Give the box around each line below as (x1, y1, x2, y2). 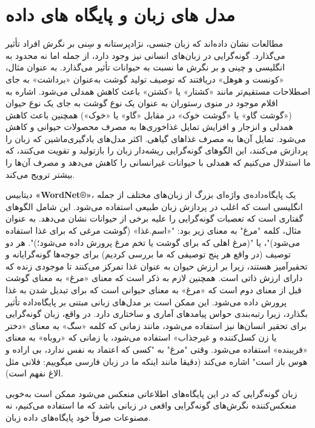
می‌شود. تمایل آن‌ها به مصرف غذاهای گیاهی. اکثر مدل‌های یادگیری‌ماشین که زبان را (5, 132, 306, 144)
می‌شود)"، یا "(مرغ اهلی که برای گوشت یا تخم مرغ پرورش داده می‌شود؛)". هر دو (5, 236, 300, 248)
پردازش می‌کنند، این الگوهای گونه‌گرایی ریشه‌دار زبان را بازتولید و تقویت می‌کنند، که (5, 144, 308, 157)
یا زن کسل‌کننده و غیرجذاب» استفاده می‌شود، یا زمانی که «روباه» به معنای (5, 331, 277, 344)
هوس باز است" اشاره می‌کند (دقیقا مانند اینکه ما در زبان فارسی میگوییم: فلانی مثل (5, 355, 308, 367)
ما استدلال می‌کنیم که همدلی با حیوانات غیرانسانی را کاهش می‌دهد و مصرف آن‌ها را (5, 156, 311, 169)
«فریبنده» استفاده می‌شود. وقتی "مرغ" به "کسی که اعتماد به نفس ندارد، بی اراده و (5, 342, 308, 355)
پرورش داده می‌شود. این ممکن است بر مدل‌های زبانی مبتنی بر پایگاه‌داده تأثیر (5, 295, 287, 308)
